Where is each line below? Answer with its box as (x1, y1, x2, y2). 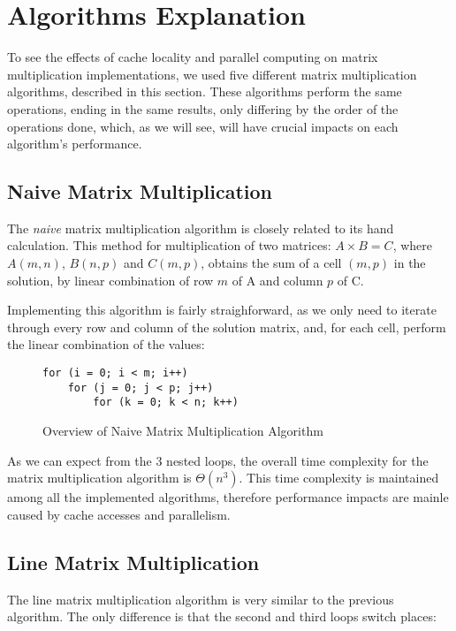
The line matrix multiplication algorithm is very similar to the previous (7, 589, 394, 608)
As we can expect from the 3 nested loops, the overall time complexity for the (7, 451, 429, 469)
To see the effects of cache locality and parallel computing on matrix (7, 48, 378, 66)
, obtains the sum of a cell (201, 254, 342, 272)
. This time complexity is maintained (239, 468, 439, 487)
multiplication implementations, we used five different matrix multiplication (7, 65, 417, 83)
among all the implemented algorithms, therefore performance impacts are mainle (7, 488, 449, 506)
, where (392, 236, 432, 255)
